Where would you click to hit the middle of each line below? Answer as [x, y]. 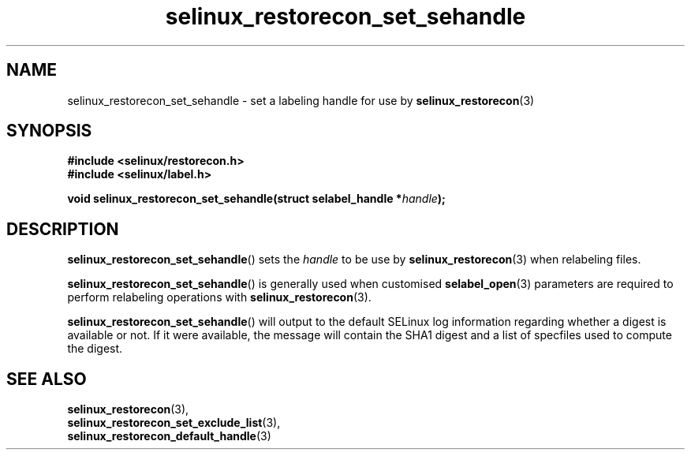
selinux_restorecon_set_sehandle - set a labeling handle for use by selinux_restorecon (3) [301, 100]
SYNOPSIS [49, 131]
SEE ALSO [47, 379]
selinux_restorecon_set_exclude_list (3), [174, 423]
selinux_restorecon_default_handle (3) [169, 436]
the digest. [95, 349]
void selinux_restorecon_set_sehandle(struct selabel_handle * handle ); [256, 199]
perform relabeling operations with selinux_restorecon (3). [219, 297]
